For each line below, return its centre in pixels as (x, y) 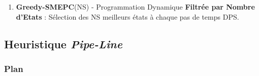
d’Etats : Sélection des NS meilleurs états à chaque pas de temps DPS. (127, 16)
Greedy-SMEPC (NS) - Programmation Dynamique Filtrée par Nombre (135, 7)
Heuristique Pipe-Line (63, 44)
